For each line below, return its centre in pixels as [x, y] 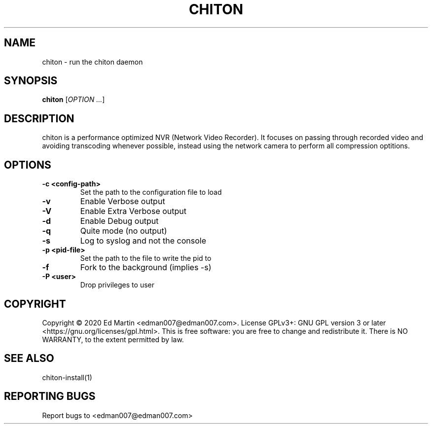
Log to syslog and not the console [143, 241]
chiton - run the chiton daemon [92, 62]
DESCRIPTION [39, 118]
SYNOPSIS [31, 81]
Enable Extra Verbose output [133, 211]
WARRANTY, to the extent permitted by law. [113, 339]
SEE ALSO [29, 358]
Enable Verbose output [123, 201]
